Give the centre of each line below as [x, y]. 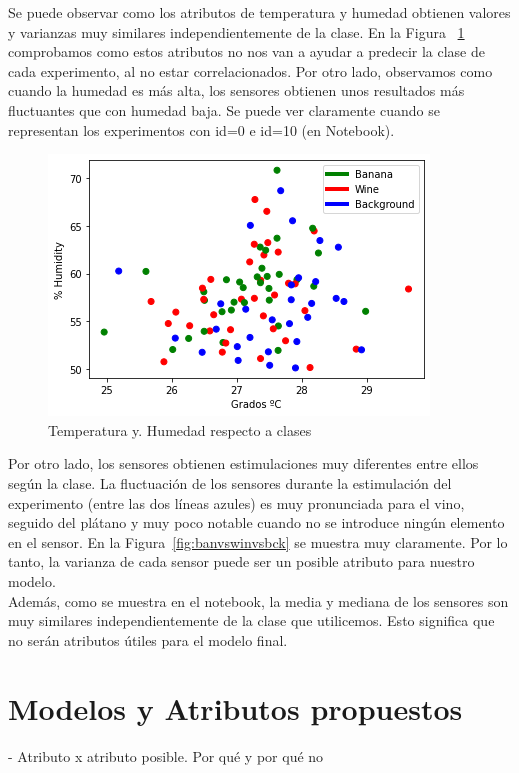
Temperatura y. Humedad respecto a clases [180, 429]
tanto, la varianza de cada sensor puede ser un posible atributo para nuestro [241, 561]
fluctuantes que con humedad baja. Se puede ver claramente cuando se [224, 109]
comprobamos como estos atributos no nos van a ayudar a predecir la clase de [246, 51]
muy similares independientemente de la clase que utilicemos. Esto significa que [251, 620]
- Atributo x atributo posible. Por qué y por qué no [166, 756]
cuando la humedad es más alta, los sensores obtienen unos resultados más [236, 90]
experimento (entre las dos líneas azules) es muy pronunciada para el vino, [236, 502]
